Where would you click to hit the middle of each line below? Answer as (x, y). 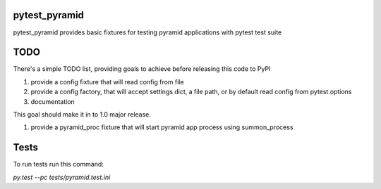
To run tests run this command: (58, 164)
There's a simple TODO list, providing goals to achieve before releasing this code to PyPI (142, 69)
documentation (53, 101)
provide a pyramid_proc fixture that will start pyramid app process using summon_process (162, 127)
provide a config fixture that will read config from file (107, 82)
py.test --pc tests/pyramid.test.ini (62, 177)
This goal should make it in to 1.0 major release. (82, 114)
